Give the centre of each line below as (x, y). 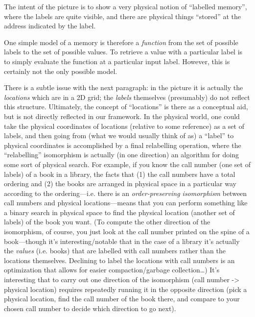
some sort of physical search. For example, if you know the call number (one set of (127, 164)
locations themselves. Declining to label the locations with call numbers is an (119, 260)
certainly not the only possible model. (61, 71)
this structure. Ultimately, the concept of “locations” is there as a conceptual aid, (126, 107)
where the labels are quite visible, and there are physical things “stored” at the (122, 16)
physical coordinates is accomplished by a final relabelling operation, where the (123, 145)
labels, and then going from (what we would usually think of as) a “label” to (119, 135)
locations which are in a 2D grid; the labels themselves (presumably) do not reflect (127, 97)
